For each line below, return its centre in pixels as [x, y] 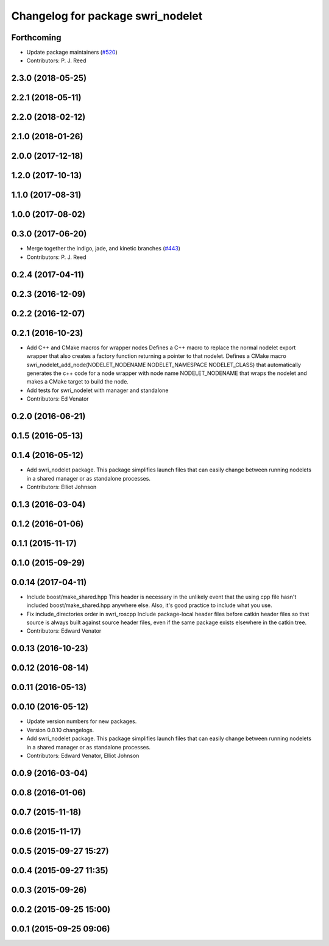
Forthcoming [36, 38]
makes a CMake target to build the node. [78, 382]
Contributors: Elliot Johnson [62, 487]
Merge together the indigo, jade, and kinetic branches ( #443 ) [104, 249]
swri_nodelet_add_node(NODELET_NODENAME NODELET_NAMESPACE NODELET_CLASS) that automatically [164, 365]
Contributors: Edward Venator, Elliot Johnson [83, 755]
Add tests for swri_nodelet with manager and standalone [97, 390]
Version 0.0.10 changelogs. [60, 730]
